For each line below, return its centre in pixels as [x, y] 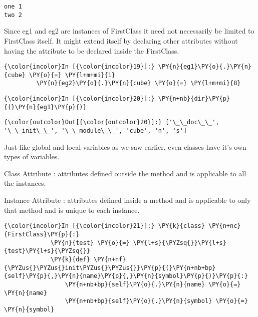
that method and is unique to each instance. [72, 210]
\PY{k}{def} [70, 259]
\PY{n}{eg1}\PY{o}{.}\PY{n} [205, 67]
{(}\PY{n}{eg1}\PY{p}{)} [45, 107]
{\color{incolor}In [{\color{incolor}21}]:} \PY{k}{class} [104, 226]
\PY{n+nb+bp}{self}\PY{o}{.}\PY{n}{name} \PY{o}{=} [153, 284]
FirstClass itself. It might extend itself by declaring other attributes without [121, 40]
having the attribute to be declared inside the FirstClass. [92, 50]
